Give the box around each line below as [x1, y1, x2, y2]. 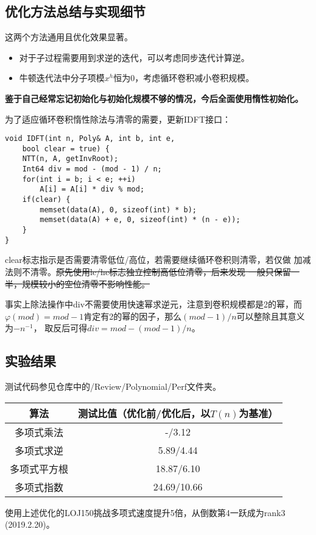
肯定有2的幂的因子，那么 [83, 309, 182, 322]
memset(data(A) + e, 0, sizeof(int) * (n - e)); [40, 215, 241, 224]
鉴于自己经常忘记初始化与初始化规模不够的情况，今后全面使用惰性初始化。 [5, 92, 303, 104]
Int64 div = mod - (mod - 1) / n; [22, 165, 162, 174]
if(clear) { [22, 195, 71, 204]
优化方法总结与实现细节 [5, 2, 146, 21]
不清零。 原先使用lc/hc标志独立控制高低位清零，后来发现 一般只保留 [21, 265, 291, 278]
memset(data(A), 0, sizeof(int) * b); [40, 205, 197, 214]
